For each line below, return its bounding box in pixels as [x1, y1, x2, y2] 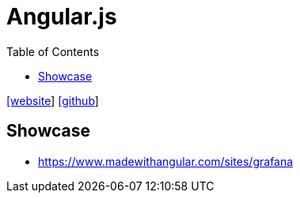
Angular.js [6, 3, 117, 30]
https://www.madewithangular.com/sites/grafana [38, 154, 294, 168]
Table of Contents [6, 44, 100, 58]
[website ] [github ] [6, 93, 99, 107]
